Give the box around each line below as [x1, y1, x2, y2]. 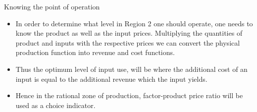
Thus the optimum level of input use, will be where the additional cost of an [15, 63, 248, 74]
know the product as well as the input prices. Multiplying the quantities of [15, 28, 243, 38]
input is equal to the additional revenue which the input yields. [15, 73, 207, 84]
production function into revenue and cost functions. [15, 47, 175, 57]
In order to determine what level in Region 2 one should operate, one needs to [15, 18, 253, 28]
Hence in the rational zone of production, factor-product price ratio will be [15, 90, 243, 101]
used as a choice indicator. [15, 100, 96, 110]
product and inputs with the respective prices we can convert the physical [15, 37, 240, 48]
